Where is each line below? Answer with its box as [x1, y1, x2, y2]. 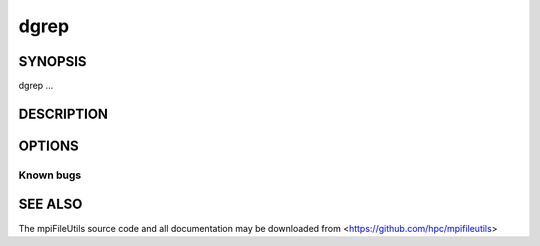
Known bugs [18, 168, 82, 182]
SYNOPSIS [18, 53, 87, 70]
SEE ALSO [18, 196, 83, 213]
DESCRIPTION [18, 105, 109, 122]
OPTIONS [18, 137, 79, 154]
